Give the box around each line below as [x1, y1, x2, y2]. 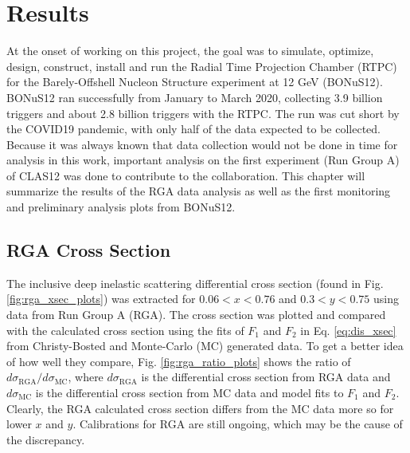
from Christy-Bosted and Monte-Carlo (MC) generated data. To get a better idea [6, 337, 404, 354]
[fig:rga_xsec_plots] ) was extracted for [6, 290, 196, 307]
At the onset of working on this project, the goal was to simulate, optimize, [6, 42, 374, 59]
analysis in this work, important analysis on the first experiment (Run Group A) [6, 152, 400, 168]
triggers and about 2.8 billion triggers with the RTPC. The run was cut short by [6, 104, 400, 121]
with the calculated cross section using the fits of [6, 321, 244, 338]
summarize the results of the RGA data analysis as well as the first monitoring [6, 183, 391, 199]
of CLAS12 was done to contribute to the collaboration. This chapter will [6, 167, 365, 183]
